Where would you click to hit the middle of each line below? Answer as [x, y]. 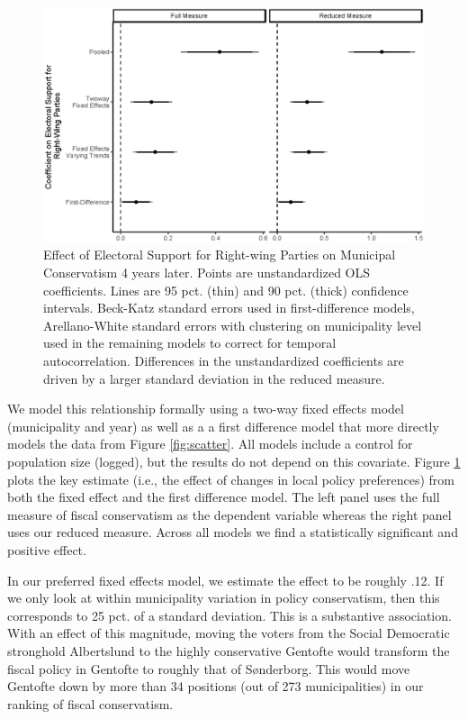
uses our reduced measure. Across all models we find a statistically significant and [233, 532]
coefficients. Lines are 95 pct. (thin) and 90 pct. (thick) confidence [226, 290]
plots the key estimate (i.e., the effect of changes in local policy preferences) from [231, 479]
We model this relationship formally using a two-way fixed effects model [206, 409]
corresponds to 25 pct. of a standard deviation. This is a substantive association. [229, 615]
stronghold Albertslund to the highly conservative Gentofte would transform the [229, 650]
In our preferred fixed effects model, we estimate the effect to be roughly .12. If [225, 580]
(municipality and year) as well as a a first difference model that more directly [223, 426]
